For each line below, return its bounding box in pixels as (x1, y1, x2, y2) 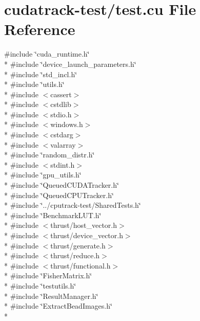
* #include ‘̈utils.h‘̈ (4, 79, 65, 90)
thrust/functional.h (50, 260, 111, 271)
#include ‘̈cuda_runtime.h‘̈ (4, 48, 90, 59)
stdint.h (50, 159, 75, 170)
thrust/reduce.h (50, 250, 100, 261)
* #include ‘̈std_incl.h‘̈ (4, 68, 77, 79)
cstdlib (50, 99, 71, 110)
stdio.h (50, 109, 72, 119)
